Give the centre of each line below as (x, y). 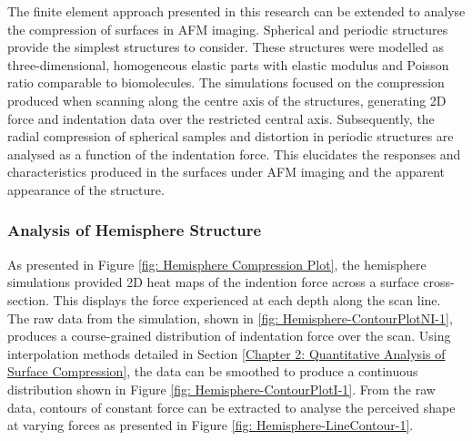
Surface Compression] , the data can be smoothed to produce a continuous (213, 371)
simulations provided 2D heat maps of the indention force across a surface (213, 282)
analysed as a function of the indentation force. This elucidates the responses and (234, 154)
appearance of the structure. (86, 189)
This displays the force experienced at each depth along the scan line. (247, 299)
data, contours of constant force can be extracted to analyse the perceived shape (231, 407)
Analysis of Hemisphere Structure (135, 230)
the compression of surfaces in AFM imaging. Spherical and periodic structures (228, 29)
